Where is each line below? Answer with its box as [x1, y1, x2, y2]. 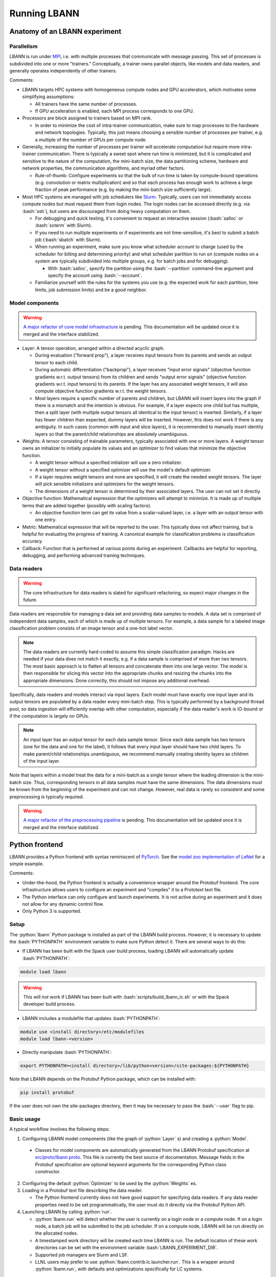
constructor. [35, 1169, 61, 1175]
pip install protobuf [20, 1090, 75, 1096]
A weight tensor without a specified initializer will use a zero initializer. [35, 460, 182, 466]
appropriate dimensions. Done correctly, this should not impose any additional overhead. [23, 677, 211, 683]
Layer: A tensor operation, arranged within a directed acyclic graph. [22, 345, 165, 351]
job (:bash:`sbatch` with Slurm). [35, 237, 102, 243]
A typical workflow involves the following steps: [9, 1126, 110, 1132]
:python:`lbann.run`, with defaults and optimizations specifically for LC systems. [35, 1266, 203, 1272]
